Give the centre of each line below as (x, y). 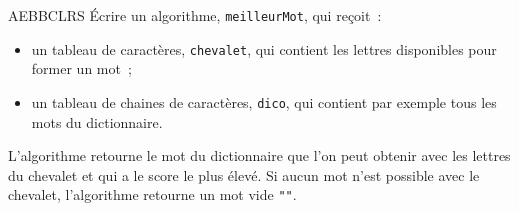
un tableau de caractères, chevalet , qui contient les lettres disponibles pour (264, 48)
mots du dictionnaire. (97, 121)
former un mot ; (81, 68)
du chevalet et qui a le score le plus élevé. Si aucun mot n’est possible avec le (244, 174)
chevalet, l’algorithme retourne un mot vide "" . (152, 194)
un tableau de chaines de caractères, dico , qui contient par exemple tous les (264, 101)
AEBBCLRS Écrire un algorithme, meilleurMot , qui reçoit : (195, 15)
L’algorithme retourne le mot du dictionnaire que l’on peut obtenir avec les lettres (259, 155)
